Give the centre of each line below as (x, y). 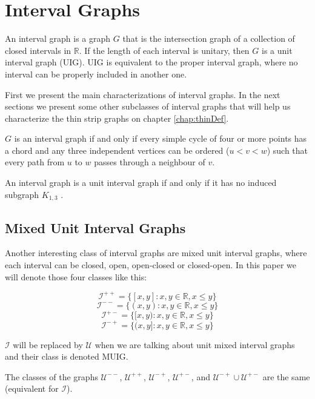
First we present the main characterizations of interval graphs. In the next (143, 94)
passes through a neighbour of (150, 162)
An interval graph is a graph (58, 38)
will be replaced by (48, 344)
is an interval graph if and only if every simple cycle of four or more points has (161, 138)
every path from (35, 162)
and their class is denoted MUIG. (67, 356)
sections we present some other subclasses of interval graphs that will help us (148, 106)
